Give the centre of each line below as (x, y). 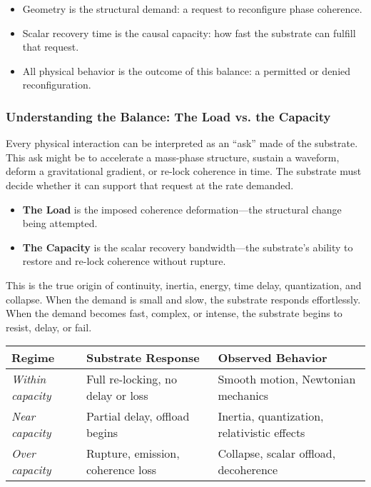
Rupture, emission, (133, 453)
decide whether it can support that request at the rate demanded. (150, 185)
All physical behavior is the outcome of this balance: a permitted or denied (187, 70)
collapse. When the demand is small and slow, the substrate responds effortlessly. (183, 299)
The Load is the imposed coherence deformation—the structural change (182, 209)
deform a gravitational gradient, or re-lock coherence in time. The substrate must (184, 171)
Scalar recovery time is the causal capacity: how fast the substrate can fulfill (189, 32)
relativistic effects (261, 433)
